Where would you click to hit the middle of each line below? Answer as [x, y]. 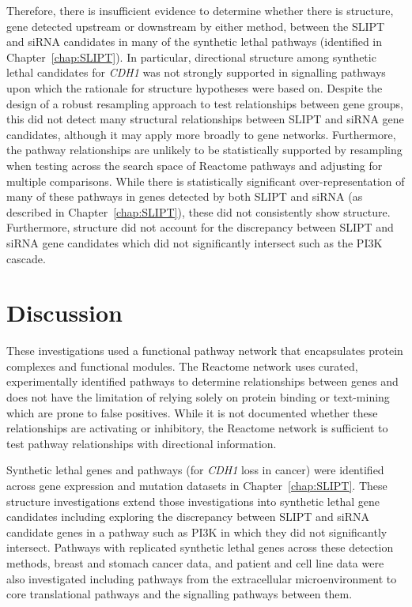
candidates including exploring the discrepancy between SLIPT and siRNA [188, 517]
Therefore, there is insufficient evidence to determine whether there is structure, [200, 10]
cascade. [26, 258]
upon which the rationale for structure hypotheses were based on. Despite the [195, 87]
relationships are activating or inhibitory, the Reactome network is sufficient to [197, 428]
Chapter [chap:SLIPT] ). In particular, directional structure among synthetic [191, 57]
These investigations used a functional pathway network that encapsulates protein [205, 351]
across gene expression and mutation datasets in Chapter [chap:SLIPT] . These [197, 485]
